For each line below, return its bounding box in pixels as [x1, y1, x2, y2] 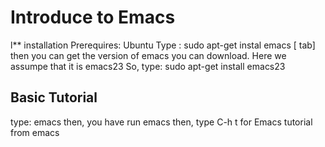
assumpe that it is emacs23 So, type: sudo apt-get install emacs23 [10, 60, 286, 72]
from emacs [10, 126, 60, 138]
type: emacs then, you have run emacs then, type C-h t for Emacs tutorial [10, 116, 313, 128]
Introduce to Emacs [10, 6, 176, 29]
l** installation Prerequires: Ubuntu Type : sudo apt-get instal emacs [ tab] [10, 39, 316, 51]
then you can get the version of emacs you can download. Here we [10, 49, 287, 61]
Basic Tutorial [10, 89, 98, 106]
